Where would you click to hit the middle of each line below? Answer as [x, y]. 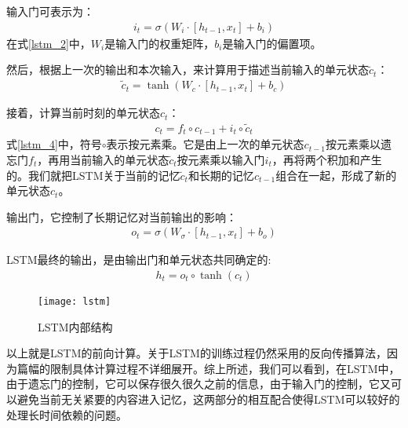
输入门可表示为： [50, 11]
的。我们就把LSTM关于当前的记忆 [93, 175]
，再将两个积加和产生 [327, 159]
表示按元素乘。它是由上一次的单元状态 [205, 144]
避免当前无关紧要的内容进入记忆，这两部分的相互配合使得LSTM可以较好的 [208, 399]
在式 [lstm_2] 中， [49, 43]
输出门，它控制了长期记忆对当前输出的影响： [122, 216]
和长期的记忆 [221, 175]
